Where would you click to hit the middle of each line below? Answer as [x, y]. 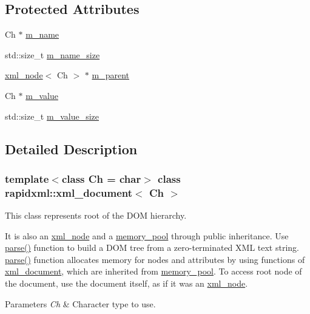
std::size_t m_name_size [52, 54]
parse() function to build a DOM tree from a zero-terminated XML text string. [152, 247]
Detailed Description [71, 148]
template [27, 178]
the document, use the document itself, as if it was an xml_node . [126, 283]
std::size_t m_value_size [52, 116]
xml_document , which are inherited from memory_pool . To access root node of [153, 271]
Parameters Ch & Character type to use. [80, 303]
